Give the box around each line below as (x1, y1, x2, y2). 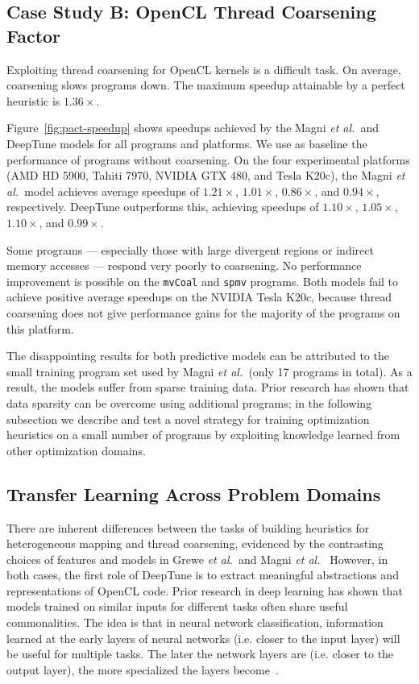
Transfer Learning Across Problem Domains (6, 481, 381, 506)
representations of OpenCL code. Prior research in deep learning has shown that (6, 582, 403, 599)
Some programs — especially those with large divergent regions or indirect (6, 241, 374, 258)
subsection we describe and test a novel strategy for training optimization (6, 410, 370, 427)
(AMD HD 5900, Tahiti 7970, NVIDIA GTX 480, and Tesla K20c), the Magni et (6, 167, 405, 184)
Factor (6, 23, 61, 48)
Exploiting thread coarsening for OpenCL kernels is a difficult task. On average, (6, 60, 401, 77)
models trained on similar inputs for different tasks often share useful (6, 598, 348, 615)
